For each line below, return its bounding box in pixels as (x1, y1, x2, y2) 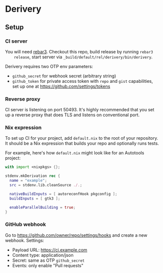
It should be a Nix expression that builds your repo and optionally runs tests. (5, 141, 159, 147)
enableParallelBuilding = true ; (9, 205, 76, 210)
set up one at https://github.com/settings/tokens (12, 83, 110, 89)
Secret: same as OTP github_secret (12, 257, 85, 263)
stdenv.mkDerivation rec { (5, 174, 60, 178)
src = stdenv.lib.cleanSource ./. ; (9, 183, 82, 188)
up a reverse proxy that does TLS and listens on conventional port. (5, 112, 140, 118)
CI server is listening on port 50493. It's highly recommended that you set (5, 107, 155, 113)
